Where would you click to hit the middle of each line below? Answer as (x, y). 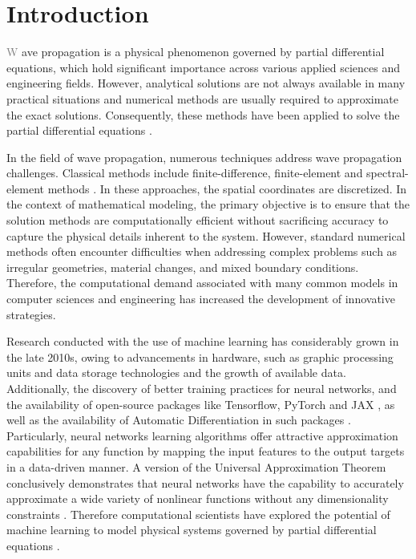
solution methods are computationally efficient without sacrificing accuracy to (198, 220)
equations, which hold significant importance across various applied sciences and (204, 67)
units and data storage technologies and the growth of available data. (176, 373)
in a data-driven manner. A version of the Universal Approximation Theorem (196, 466)
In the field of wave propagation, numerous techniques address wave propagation (204, 157)
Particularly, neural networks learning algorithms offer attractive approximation (202, 435)
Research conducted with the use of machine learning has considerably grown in (203, 341)
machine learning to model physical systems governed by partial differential (192, 530)
